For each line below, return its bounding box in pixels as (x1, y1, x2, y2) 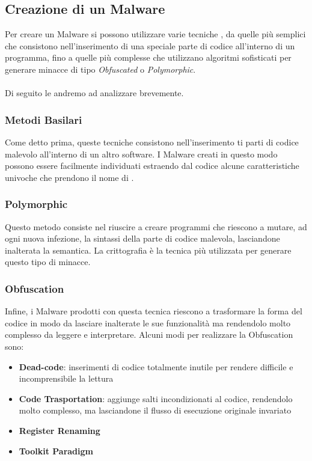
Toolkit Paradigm (19, 444, 93, 457)
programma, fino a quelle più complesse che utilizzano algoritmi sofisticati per (5, 51, 292, 64)
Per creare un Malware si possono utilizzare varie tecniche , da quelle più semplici (5, 28, 306, 40)
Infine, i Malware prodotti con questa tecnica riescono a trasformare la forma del (5, 305, 302, 317)
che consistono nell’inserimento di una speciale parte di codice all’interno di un (5, 39, 295, 52)
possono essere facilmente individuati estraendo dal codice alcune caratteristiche (5, 159, 299, 172)
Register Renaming (19, 424, 100, 436)
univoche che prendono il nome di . (5, 171, 134, 183)
